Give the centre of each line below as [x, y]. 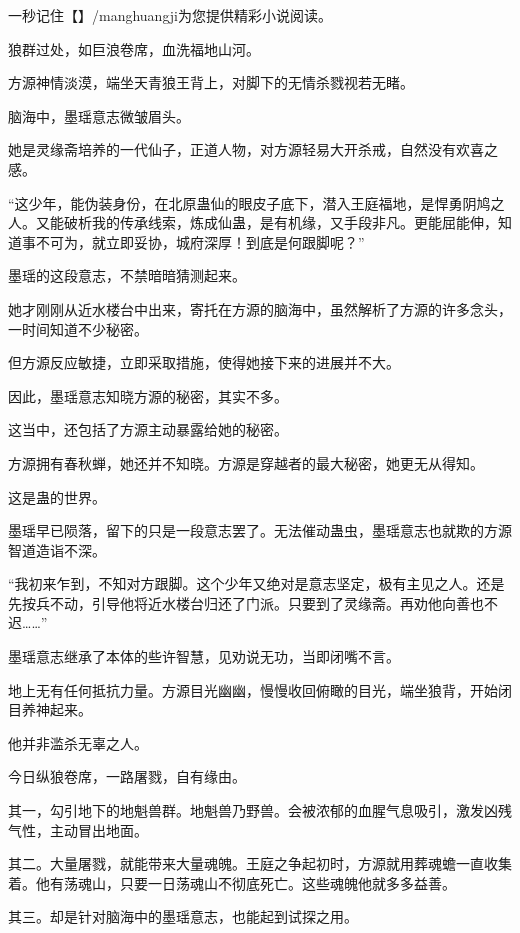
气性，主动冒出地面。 [78, 829]
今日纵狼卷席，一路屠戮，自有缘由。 [127, 776]
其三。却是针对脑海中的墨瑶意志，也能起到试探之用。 [183, 916]
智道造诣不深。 [57, 549]
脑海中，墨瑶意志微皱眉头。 [99, 115]
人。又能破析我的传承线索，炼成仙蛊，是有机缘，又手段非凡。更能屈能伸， [253, 222]
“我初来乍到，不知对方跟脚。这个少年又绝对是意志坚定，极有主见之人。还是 [256, 583]
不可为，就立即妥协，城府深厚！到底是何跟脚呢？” [200, 241]
